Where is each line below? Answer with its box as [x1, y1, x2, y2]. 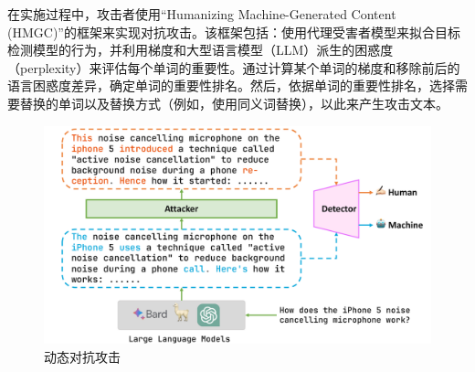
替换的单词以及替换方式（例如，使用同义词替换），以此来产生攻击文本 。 [19, 93, 449, 112]
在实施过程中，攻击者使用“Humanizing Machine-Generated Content [7, 5, 396, 23]
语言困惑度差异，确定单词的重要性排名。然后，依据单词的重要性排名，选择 [7, 76, 455, 95]
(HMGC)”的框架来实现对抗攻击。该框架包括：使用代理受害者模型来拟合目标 [7, 22, 460, 41]
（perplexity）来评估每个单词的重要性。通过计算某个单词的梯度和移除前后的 [7, 58, 460, 77]
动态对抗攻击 [44, 346, 121, 366]
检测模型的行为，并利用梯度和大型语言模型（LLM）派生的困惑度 [7, 40, 394, 59]
